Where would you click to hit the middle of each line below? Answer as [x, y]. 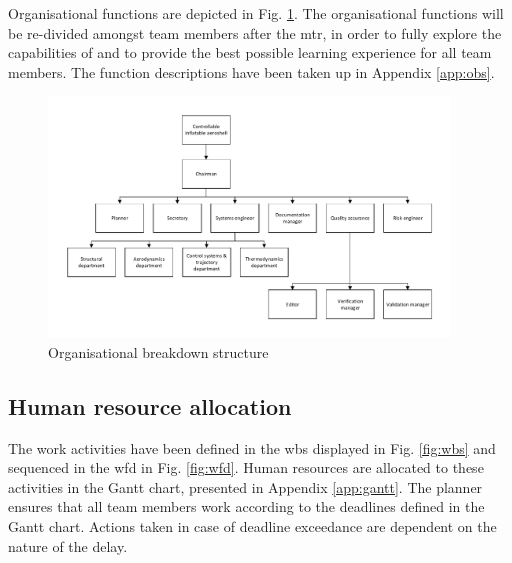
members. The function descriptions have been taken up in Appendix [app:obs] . [251, 71]
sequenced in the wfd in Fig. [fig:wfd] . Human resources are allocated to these [246, 467]
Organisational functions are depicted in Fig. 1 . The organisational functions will [256, 13]
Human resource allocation [150, 405]
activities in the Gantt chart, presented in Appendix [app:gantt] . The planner [245, 486]
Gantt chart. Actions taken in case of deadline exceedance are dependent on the [252, 526]
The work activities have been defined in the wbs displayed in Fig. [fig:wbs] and [252, 447]
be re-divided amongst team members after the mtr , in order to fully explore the [255, 32]
